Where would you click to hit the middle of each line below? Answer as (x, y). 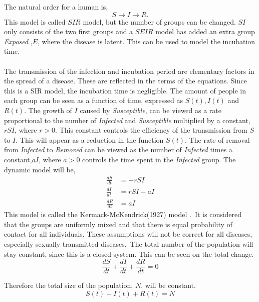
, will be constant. (168, 285)
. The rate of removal (217, 139)
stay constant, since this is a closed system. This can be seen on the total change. (129, 254)
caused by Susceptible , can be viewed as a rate (151, 110)
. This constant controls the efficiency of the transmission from (151, 130)
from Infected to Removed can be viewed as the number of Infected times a (118, 149)
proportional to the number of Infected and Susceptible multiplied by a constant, (127, 120)
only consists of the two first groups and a (69, 31)
